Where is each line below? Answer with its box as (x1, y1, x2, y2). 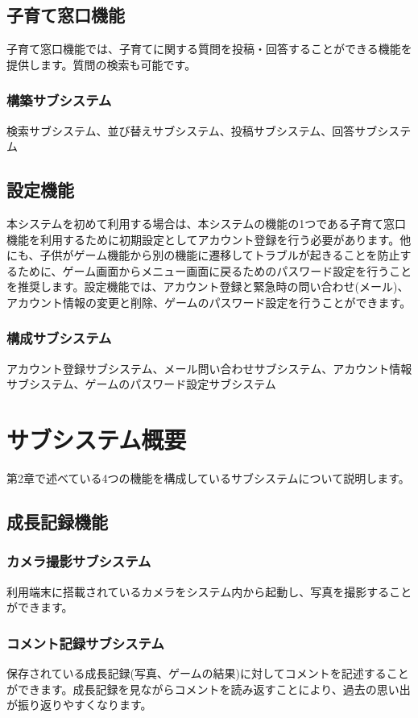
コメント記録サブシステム (6, 633, 164, 653)
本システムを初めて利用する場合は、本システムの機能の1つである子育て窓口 (6, 215, 407, 231)
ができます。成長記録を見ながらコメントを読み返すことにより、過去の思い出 (6, 680, 411, 697)
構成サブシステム (6, 328, 112, 348)
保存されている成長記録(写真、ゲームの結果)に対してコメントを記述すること (6, 665, 409, 682)
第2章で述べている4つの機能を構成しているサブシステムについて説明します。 (6, 470, 410, 487)
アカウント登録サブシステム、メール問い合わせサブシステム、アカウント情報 (6, 359, 412, 376)
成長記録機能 (6, 509, 108, 534)
